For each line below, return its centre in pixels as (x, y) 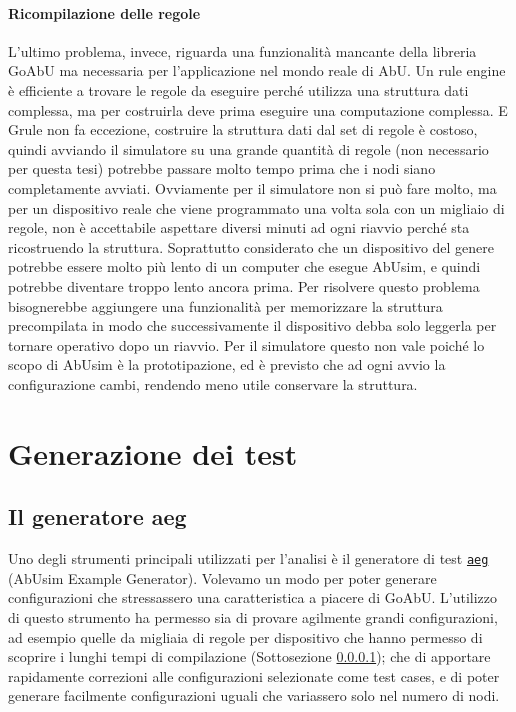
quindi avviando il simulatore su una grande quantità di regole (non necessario (248, 148)
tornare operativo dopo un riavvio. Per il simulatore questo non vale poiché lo (246, 344)
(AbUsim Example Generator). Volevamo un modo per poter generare (222, 577)
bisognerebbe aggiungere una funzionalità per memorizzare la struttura (225, 305)
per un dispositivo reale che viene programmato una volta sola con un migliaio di (256, 207)
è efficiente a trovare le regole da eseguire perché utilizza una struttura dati (238, 89)
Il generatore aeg (97, 516)
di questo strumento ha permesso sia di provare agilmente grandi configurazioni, (253, 616)
